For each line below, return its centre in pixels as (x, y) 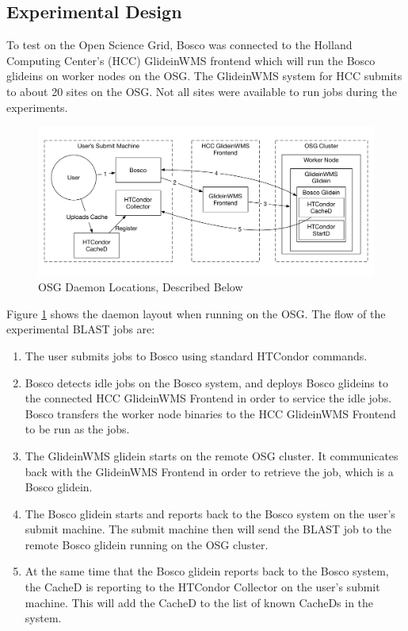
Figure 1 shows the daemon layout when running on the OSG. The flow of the (196, 313)
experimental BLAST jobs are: (81, 329)
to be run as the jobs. (77, 429)
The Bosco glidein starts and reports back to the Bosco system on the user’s (210, 513)
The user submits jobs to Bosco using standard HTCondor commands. (196, 355)
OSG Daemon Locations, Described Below (141, 287)
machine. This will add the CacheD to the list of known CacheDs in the (199, 602)
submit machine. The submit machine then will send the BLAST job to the (208, 529)
